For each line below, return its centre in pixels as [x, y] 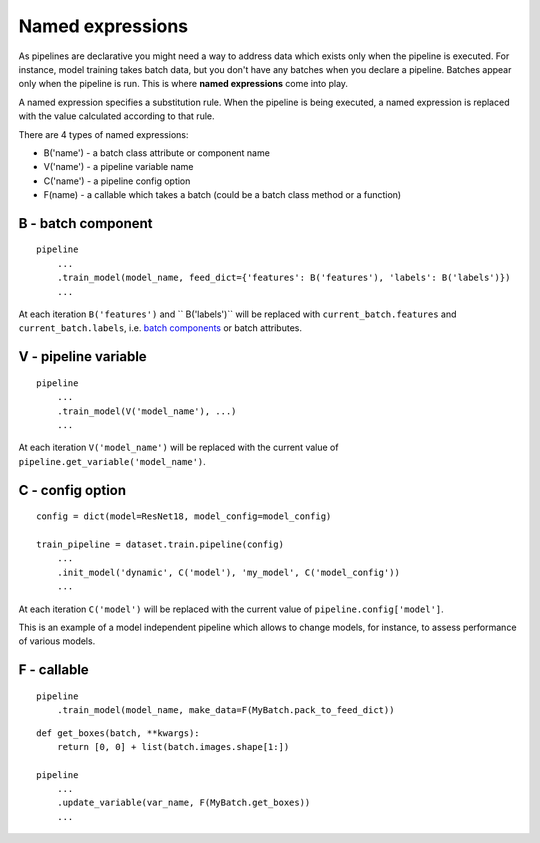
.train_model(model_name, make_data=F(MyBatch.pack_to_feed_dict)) [225, 710]
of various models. [57, 641]
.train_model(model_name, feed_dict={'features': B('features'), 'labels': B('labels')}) [283, 278]
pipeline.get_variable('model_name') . [112, 461]
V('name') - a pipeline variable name [118, 167]
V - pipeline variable [82, 356]
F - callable [53, 670]
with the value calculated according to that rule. [116, 116]
